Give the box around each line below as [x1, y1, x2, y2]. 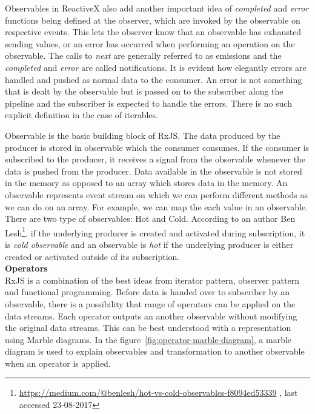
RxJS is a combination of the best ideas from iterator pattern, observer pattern [5, 273, 299, 286]
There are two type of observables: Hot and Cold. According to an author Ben [5, 212, 296, 225]
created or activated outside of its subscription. [5, 250, 180, 262]
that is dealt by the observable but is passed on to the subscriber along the [5, 85, 283, 98]
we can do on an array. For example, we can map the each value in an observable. [5, 200, 308, 213]
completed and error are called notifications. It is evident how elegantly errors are [5, 61, 307, 73]
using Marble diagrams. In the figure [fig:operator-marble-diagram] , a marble [5, 333, 292, 346]
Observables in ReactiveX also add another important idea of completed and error [5, 2, 309, 14]
